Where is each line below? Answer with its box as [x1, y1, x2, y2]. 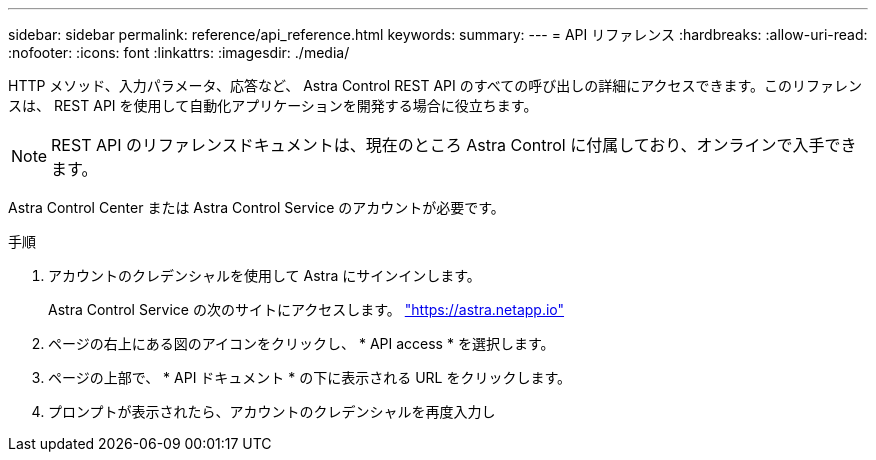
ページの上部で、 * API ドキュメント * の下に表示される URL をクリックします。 [48, 369, 572, 386]
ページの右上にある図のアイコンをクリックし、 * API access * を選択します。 [48, 335, 555, 352]
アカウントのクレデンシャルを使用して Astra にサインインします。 [48, 267, 481, 284]
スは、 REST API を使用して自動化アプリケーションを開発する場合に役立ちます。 [8, 97, 538, 114]
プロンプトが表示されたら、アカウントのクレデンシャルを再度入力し [48, 403, 496, 420]
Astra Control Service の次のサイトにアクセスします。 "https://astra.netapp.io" [48, 301, 565, 318]
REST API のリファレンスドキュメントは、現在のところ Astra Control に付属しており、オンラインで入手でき [51, 135, 857, 155]
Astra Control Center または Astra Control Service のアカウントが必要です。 [8, 199, 505, 216]
